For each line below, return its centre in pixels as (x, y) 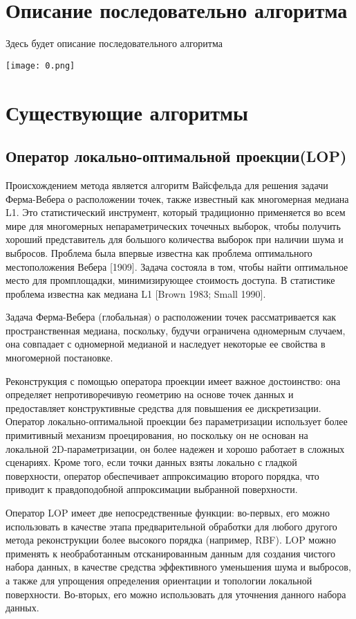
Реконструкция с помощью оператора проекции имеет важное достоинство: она (173, 380)
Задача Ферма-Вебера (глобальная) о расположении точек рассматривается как (171, 317)
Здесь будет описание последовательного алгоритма (114, 43)
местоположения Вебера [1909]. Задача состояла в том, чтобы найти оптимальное (177, 266)
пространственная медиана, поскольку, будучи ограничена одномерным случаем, (176, 330)
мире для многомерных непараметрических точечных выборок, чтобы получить (173, 225)
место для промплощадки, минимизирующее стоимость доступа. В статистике (170, 280)
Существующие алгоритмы (127, 112)
